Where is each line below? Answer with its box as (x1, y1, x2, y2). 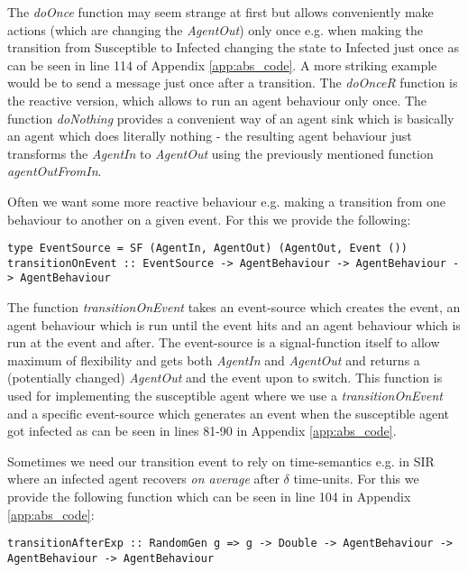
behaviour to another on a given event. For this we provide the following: (7, 209, 411, 228)
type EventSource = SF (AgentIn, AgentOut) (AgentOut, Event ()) (7, 242, 408, 255)
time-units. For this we (293, 469, 419, 488)
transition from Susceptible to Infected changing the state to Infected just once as (7, 38, 459, 57)
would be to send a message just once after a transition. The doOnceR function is (7, 73, 458, 92)
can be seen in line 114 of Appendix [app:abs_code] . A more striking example (7, 55, 437, 74)
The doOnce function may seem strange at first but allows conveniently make (7, 3, 434, 21)
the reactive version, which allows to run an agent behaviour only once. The (7, 90, 427, 109)
